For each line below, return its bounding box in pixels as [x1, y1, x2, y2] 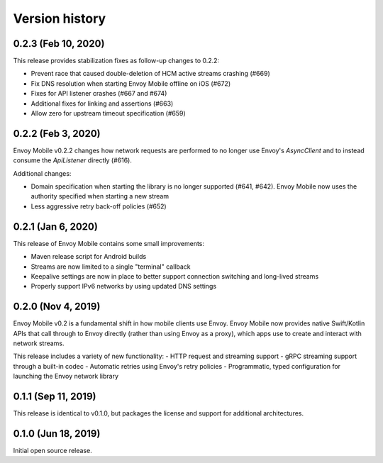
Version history [13, 11, 106, 26]
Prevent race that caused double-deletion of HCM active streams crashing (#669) [30, 69, 271, 78]
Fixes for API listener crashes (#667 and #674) [30, 89, 167, 98]
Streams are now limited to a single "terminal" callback [30, 262, 191, 271]
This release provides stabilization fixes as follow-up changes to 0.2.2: [13, 57, 220, 65]
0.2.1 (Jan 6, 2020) [13, 221, 99, 233]
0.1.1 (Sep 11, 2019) [13, 391, 96, 403]
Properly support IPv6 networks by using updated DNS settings [30, 282, 216, 291]
